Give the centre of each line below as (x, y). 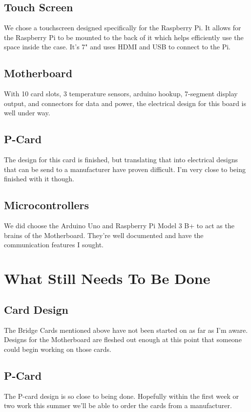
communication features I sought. (54, 245)
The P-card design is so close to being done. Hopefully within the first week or (121, 396)
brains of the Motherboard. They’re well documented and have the (104, 235)
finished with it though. (39, 179)
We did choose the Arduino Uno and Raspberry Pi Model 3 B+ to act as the (119, 226)
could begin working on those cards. (58, 349)
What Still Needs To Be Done (107, 278)
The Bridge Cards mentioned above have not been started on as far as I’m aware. (126, 330)
